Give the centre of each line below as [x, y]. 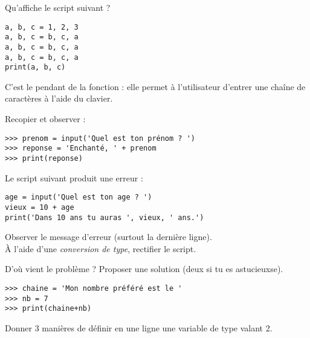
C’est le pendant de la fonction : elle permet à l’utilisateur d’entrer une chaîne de [155, 86]
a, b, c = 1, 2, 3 [42, 27]
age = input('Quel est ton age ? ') [79, 197]
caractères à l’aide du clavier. [59, 98]
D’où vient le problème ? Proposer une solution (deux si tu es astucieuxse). [144, 269]
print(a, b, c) [35, 67]
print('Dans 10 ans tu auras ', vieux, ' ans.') [105, 217]
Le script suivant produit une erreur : [74, 177]
